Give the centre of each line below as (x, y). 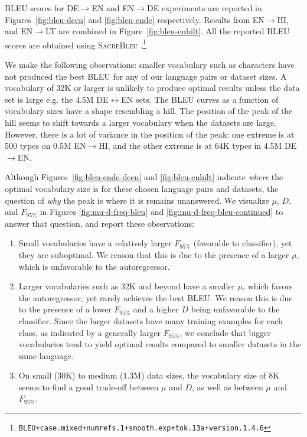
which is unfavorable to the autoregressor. (94, 266)
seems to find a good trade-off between (89, 387)
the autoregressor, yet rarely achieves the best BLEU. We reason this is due (156, 297)
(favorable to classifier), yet (243, 243)
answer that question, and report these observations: (99, 223)
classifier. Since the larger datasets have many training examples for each (151, 320)
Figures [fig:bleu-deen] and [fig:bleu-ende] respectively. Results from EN (135, 19)
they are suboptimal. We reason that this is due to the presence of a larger (154, 254)
